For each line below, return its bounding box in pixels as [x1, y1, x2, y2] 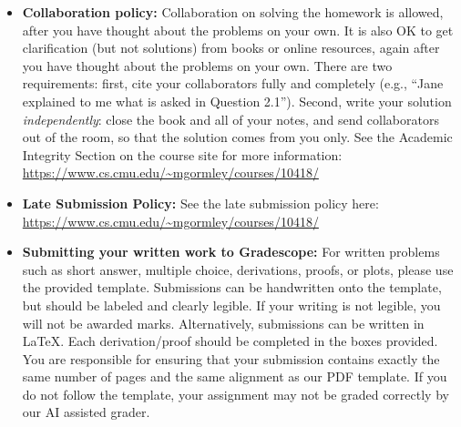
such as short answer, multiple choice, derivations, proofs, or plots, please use [22, 259, 454, 279]
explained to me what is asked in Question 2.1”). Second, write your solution [22, 91, 452, 110]
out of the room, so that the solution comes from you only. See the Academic [22, 127, 453, 147]
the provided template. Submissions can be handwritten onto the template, [22, 278, 442, 297]
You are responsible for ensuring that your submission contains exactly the [22, 349, 440, 368]
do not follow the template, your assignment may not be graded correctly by [22, 384, 449, 403]
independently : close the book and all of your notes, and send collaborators [22, 109, 439, 128]
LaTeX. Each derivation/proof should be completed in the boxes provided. [22, 331, 438, 351]
